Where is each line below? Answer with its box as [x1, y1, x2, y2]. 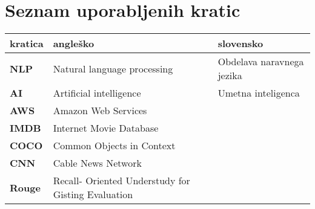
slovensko [217, 36, 264, 51]
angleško [53, 36, 94, 51]
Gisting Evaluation [53, 187, 133, 202]
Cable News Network [53, 156, 142, 170]
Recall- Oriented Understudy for [53, 173, 190, 188]
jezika [217, 68, 242, 83]
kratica [10, 36, 44, 51]
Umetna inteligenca [217, 86, 300, 100]
